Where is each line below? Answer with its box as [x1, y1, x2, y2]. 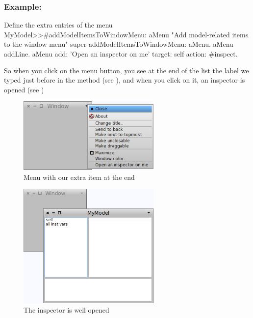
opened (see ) [4, 84, 44, 94]
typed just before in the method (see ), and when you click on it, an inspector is [4, 75, 245, 85]
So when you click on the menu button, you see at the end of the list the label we [4, 65, 249, 75]
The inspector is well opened [24, 305, 109, 315]
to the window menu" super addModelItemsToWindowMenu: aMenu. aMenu [4, 39, 233, 49]
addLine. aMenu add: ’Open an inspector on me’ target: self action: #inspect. [4, 49, 238, 58]
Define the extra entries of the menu [4, 20, 113, 30]
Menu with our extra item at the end [24, 172, 135, 182]
